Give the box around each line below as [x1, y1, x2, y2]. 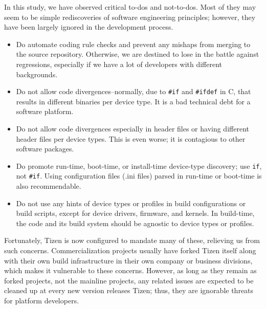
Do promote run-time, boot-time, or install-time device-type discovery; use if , [16, 160, 262, 171]
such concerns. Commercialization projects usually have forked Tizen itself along [4, 245, 256, 256]
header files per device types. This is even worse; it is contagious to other [16, 133, 246, 144]
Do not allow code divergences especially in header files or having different [16, 123, 249, 134]
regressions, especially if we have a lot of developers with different [16, 58, 223, 69]
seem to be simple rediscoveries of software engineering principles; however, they [4, 11, 256, 22]
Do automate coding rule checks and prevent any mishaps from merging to [16, 38, 251, 49]
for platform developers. [4, 295, 79, 306]
